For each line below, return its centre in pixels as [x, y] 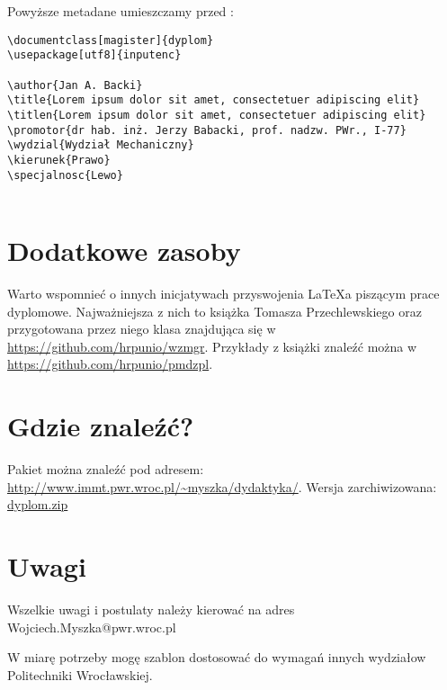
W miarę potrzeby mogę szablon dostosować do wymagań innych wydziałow [217, 657]
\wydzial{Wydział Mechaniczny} [101, 145]
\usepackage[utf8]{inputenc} [94, 55]
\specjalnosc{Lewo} [65, 175]
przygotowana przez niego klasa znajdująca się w [142, 329]
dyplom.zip [38, 504]
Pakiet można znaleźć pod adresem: [106, 469]
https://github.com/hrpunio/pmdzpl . [110, 364]
